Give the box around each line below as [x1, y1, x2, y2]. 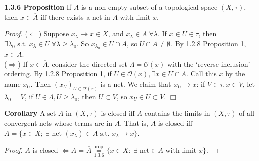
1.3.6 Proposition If [4, 2, 72, 12]
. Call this [186, 68, 217, 79]
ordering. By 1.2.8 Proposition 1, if [4, 68, 112, 79]
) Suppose [38, 28, 69, 39]
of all [239, 108, 254, 118]
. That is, [120, 118, 148, 128]
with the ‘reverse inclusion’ [167, 58, 250, 69]
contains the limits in [144, 108, 210, 118]
